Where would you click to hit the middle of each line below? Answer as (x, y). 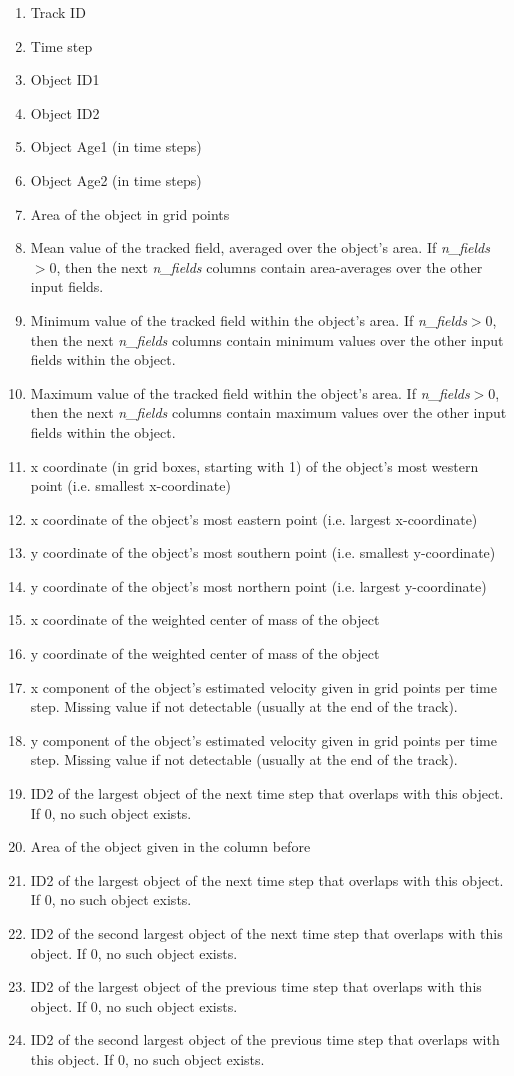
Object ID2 (65, 112)
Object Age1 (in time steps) (116, 146)
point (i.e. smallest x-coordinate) (130, 485)
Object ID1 (65, 79)
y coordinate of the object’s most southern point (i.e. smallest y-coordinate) (263, 552)
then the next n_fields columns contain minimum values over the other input (267, 339)
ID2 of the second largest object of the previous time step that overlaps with (265, 1039)
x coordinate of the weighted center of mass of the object (205, 619)
